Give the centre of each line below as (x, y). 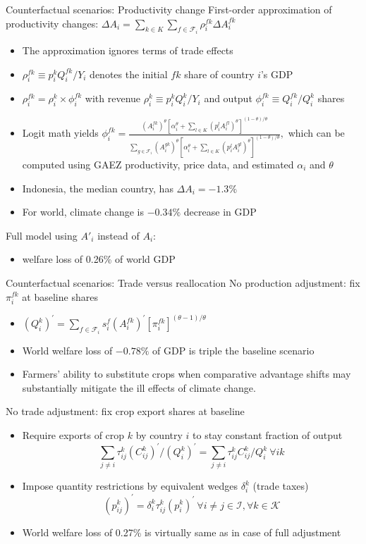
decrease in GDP (220, 212)
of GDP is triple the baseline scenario (233, 350)
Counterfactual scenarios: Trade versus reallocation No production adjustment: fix (183, 282)
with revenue (113, 98)
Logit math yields (60, 133)
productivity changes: (52, 23)
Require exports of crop (73, 435)
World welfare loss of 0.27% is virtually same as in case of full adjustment (182, 532)
